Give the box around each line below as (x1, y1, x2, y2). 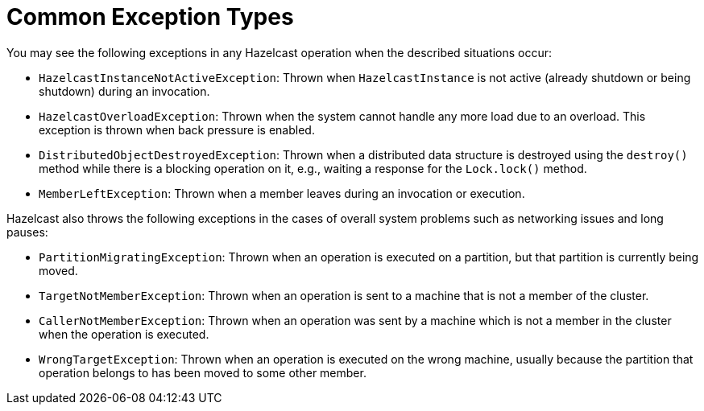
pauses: (6, 224, 48, 239)
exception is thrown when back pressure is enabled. (39, 122, 315, 137)
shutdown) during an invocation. (39, 84, 210, 98)
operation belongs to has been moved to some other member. (39, 365, 366, 380)
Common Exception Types (6, 3, 294, 31)
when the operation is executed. (39, 327, 209, 341)
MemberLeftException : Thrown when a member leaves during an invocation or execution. (39, 186, 525, 200)
